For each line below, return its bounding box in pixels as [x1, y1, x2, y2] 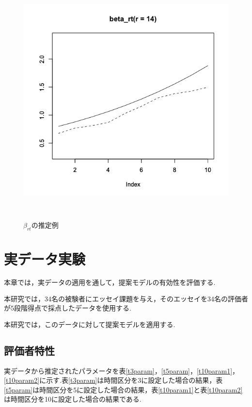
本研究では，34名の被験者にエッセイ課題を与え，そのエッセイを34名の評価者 [4, 293, 248, 303]
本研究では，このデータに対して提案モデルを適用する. [4, 319, 175, 329]
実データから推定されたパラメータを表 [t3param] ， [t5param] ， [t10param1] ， [4, 365, 239, 376]
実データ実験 [4, 249, 86, 269]
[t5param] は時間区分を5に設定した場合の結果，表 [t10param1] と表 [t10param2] [4, 384, 243, 394]
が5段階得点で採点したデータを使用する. [4, 303, 131, 313]
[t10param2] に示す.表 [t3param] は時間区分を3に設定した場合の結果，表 [4, 375, 223, 385]
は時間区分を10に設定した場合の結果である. [4, 394, 142, 404]
